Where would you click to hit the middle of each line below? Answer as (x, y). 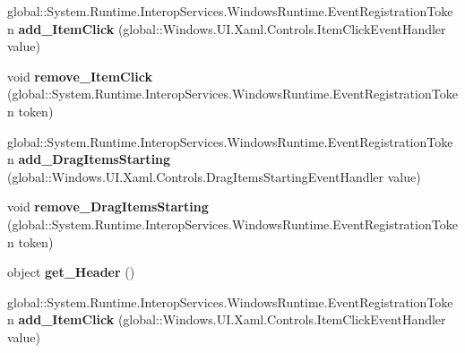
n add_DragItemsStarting (89, 159)
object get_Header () (71, 272)
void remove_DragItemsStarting (108, 207)
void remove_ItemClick (80, 76)
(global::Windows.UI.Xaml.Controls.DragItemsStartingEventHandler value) (214, 176)
